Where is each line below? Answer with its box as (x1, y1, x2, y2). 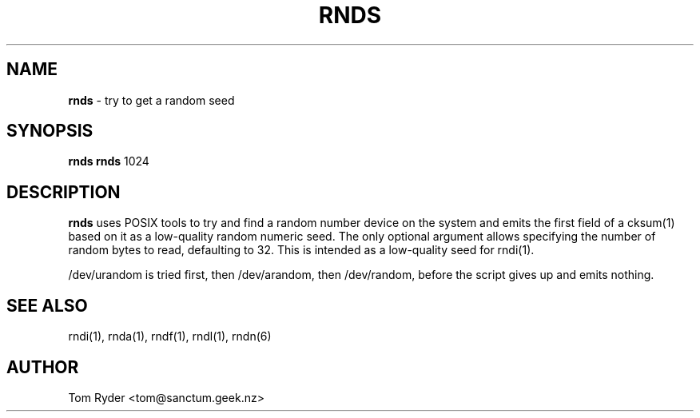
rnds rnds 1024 (68, 154, 149, 169)
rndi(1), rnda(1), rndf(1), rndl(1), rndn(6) (68, 329, 272, 344)
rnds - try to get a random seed (68, 93, 235, 107)
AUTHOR (6, 356, 79, 377)
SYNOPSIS (6, 121, 93, 141)
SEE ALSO (6, 295, 88, 316)
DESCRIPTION (6, 181, 121, 202)
